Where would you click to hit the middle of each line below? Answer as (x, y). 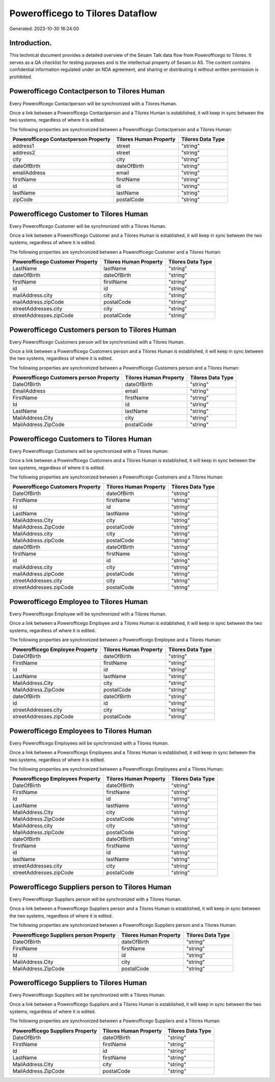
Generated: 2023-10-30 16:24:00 (44, 29)
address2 (24, 153)
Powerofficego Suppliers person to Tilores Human (90, 887)
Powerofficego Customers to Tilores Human (81, 439)
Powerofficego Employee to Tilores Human (79, 602)
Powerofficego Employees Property (57, 779)
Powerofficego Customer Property (55, 262)
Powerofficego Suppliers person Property (64, 935)
